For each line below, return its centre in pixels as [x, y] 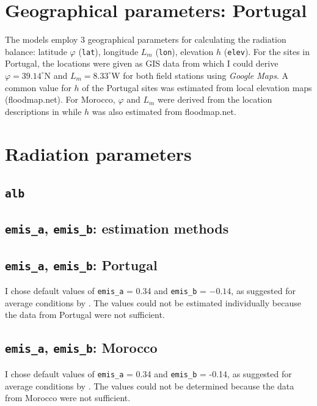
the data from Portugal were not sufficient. [85, 315]
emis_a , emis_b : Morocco [81, 348]
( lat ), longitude [108, 51]
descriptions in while [43, 111]
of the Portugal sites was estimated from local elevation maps [197, 87]
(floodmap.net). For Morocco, [60, 99]
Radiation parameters [98, 153]
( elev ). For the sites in [267, 51]
